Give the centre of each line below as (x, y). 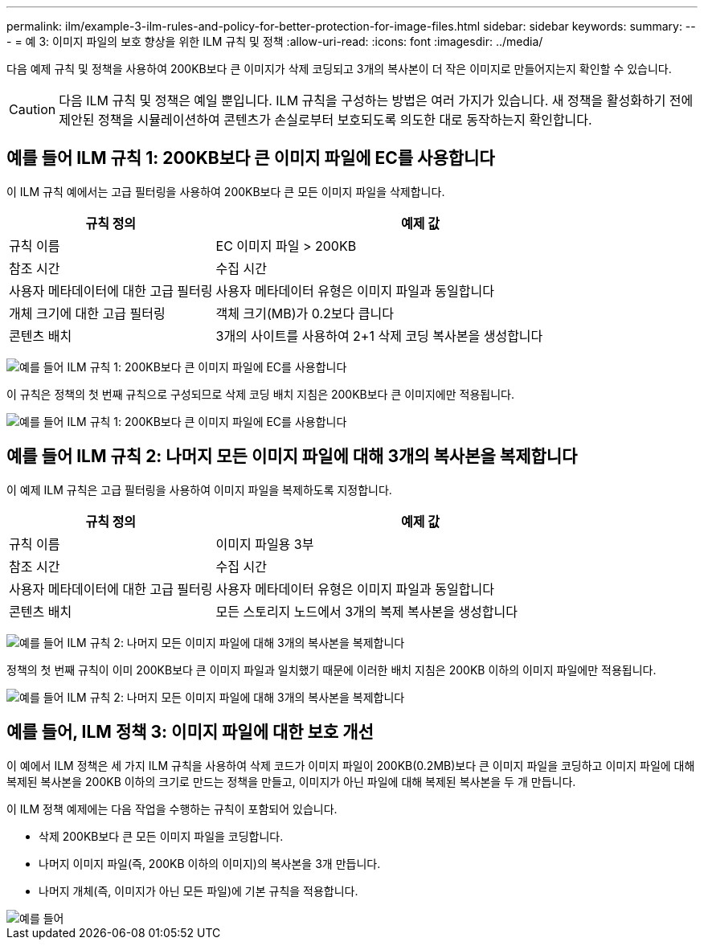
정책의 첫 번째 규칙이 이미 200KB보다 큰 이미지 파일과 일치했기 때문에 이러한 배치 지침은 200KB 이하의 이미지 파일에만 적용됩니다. (332, 670)
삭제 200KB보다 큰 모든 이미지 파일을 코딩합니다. (161, 836)
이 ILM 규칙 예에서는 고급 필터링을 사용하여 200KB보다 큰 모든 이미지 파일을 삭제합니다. (226, 191)
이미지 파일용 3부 (265, 544)
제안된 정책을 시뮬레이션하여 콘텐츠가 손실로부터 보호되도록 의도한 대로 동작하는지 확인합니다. (325, 120)
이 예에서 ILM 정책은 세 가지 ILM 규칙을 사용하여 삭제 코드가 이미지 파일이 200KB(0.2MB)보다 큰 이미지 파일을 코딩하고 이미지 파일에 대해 (351, 765)
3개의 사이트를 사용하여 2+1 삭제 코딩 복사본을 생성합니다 (379, 336)
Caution (33, 109)
